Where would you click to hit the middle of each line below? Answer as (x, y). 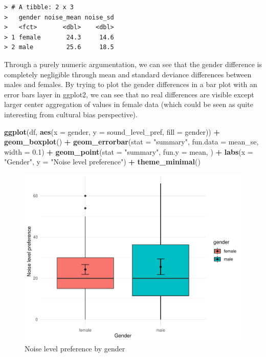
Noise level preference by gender (75, 348)
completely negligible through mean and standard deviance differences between (128, 74)
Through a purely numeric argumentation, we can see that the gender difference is (133, 64)
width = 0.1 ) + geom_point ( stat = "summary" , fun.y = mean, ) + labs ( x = (129, 151)
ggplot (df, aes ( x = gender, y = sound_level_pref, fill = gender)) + (112, 131)
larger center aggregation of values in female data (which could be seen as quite (129, 104)
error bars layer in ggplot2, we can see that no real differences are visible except (129, 94)
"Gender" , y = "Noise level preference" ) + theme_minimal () (102, 162)
